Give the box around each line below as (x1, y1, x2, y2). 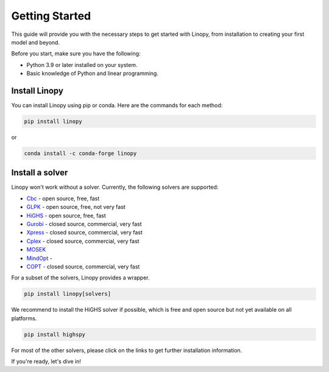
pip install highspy (24, 331, 85, 338)
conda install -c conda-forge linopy (24, 150, 137, 156)
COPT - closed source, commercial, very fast (26, 262, 140, 270)
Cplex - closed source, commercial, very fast (26, 237, 140, 245)
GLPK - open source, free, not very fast (26, 203, 126, 211)
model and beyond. (11, 38, 60, 46)
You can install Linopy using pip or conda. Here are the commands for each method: (11, 102, 223, 109)
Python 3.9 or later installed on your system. (26, 61, 138, 68)
